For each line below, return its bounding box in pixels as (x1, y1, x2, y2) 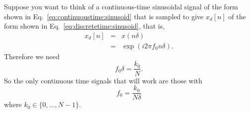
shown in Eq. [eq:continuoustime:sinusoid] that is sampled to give (4, 11, 204, 21)
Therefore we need (4, 51, 60, 61)
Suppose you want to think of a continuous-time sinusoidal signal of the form (4, 1, 238, 11)
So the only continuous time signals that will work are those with (4, 75, 202, 85)
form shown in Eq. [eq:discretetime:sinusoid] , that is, (4, 21, 165, 31)
